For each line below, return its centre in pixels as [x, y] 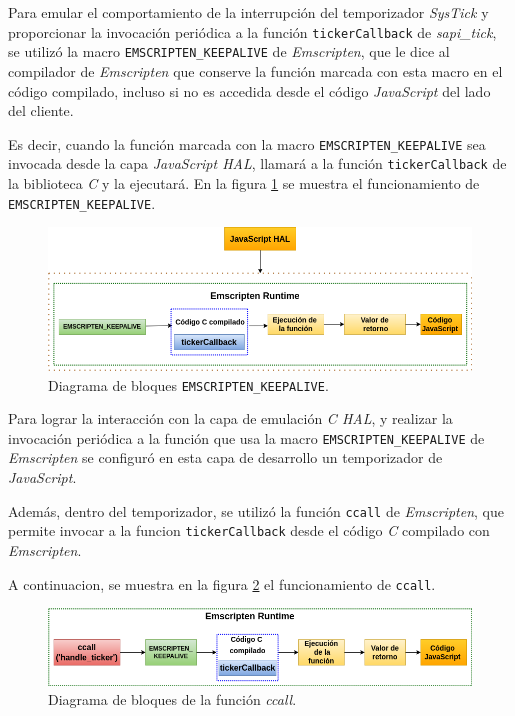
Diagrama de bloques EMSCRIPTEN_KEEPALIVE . [188, 384]
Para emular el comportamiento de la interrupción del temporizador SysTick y [248, 12]
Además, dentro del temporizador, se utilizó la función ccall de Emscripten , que [256, 510]
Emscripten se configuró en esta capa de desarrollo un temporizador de [225, 457]
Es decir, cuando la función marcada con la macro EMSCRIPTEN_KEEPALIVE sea [247, 143]
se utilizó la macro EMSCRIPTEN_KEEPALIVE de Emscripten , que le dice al [229, 51]
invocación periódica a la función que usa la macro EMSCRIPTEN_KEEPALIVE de [246, 437]
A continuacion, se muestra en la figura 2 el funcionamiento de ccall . [222, 583]
